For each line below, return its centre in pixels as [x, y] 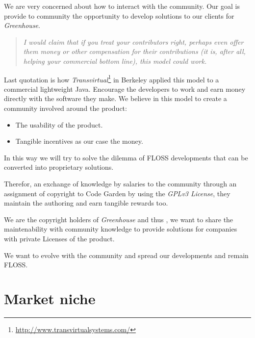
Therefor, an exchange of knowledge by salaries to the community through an [120, 183]
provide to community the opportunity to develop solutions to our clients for [119, 15]
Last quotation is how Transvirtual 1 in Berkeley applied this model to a [112, 78]
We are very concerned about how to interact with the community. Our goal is [122, 6]
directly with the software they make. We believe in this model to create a [115, 98]
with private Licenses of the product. [59, 238]
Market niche [50, 298]
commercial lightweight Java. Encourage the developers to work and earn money [125, 89]
